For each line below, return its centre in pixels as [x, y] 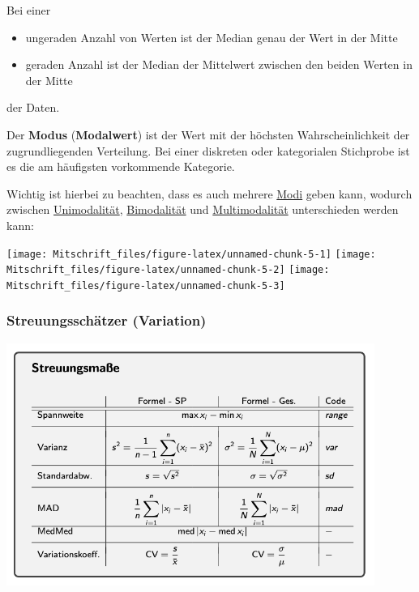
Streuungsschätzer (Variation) [107, 320]
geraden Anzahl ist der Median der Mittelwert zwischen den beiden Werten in [219, 64]
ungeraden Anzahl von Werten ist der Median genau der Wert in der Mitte [212, 37]
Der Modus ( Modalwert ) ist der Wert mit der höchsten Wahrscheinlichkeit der [208, 134]
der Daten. [33, 107]
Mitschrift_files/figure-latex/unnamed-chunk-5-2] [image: [168, 270]
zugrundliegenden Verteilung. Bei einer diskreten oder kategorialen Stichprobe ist [208, 150]
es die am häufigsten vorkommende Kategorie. [121, 166]
